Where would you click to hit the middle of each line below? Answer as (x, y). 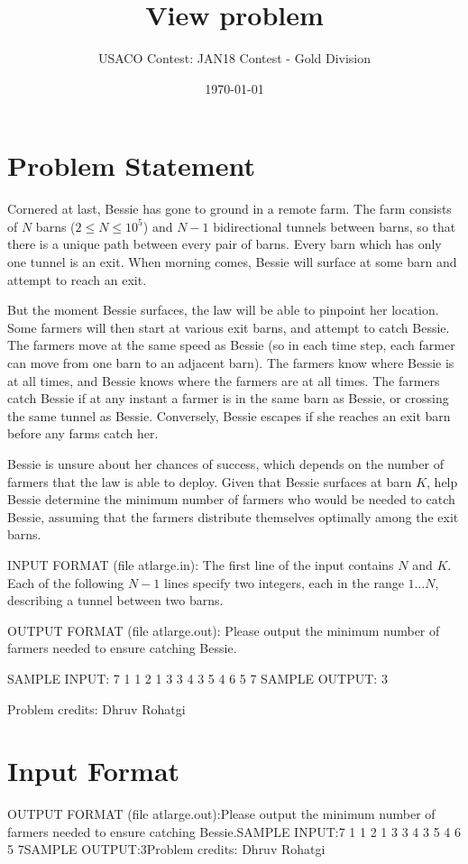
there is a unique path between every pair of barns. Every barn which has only (225, 244)
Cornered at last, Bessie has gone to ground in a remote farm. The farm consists (229, 209)
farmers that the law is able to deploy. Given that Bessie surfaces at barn (210, 481)
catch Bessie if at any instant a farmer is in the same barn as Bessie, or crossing (228, 398)
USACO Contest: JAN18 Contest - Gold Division (234, 58)
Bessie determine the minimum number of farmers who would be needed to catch (231, 499)
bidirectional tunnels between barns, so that (335, 226)
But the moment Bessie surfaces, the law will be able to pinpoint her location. (223, 310)
